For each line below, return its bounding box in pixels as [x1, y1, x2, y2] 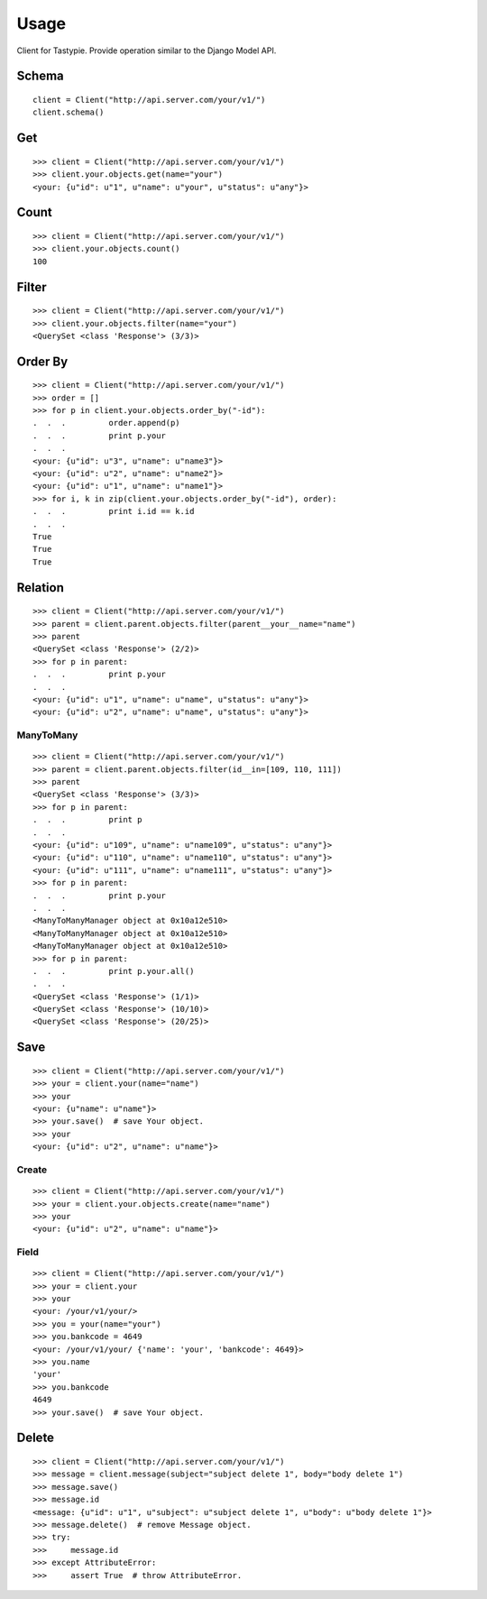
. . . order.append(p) [32, 418, 180, 428]
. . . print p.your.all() [32, 966, 195, 976]
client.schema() [32, 107, 105, 117]
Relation [16, 580, 65, 595]
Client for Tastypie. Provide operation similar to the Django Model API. [16, 45, 277, 56]
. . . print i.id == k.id [32, 506, 195, 517]
